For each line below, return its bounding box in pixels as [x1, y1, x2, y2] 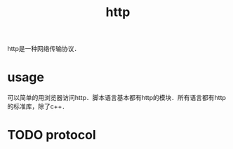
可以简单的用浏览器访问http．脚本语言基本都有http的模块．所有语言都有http [7, 94, 227, 102]
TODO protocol [7, 127, 96, 143]
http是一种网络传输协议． [7, 45, 81, 53]
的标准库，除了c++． [7, 102, 69, 111]
